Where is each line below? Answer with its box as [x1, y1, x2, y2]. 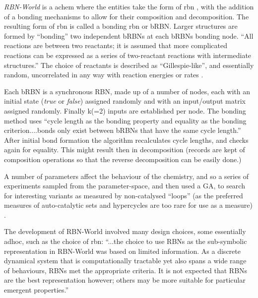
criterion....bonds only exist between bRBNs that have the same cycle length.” [4, 125, 241, 135]
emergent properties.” [4, 285, 69, 295]
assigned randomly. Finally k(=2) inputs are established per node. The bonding [4, 105, 246, 116]
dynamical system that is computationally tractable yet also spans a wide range [4, 255, 247, 266]
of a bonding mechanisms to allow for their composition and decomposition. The [4, 11, 249, 21]
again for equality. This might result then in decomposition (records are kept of [4, 144, 245, 155]
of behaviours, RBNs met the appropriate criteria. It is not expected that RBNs [4, 265, 248, 275]
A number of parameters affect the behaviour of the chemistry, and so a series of [4, 171, 249, 181]
